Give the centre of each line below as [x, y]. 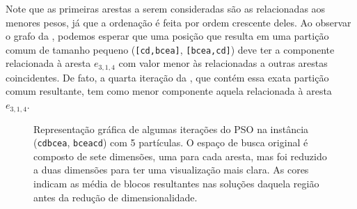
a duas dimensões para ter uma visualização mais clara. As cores [171, 170]
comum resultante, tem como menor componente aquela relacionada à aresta [169, 91]
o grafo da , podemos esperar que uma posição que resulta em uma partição [167, 36]
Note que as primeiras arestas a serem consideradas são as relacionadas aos [166, 8]
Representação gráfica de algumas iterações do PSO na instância [171, 129]
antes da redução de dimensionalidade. [116, 197]
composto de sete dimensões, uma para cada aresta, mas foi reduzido [180, 156]
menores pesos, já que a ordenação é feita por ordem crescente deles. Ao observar [178, 22]
